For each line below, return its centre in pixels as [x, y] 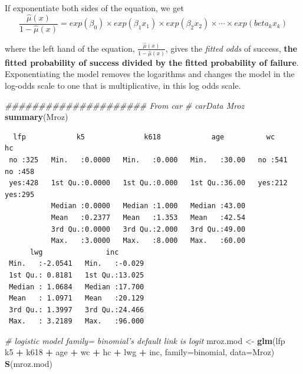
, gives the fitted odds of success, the [231, 48]
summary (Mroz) [37, 117]
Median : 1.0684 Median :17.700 [77, 287]
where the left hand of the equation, [70, 48]
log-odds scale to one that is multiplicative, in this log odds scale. [123, 85]
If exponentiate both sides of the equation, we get [94, 8]
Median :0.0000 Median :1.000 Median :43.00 [148, 206]
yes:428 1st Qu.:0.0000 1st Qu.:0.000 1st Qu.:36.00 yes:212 [148, 183]
